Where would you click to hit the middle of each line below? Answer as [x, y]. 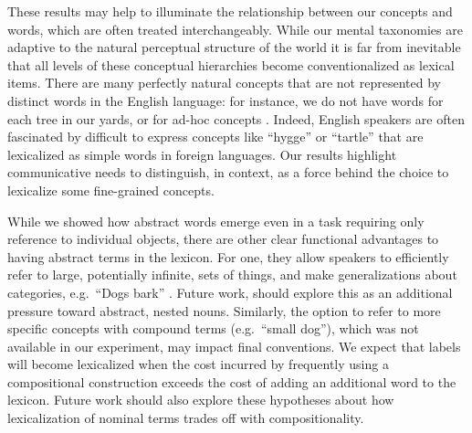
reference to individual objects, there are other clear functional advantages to [223, 239]
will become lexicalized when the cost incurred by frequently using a [198, 364]
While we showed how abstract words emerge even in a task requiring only [216, 221]
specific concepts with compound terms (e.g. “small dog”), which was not [213, 328]
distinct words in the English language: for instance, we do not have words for [226, 100]
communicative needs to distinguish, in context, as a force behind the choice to [228, 172]
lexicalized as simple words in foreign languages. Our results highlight [202, 154]
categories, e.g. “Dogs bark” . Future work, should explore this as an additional [230, 292]
